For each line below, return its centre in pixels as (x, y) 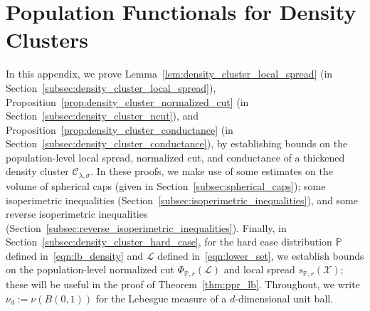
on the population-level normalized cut (90, 269)
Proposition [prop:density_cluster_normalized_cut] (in (127, 101)
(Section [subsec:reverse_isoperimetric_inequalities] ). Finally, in (146, 227)
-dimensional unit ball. (284, 298)
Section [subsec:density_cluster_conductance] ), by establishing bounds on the (177, 143)
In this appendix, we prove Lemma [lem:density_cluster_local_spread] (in (169, 74)
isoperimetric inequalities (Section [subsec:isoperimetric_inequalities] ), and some (182, 200)
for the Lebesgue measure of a (161, 298)
